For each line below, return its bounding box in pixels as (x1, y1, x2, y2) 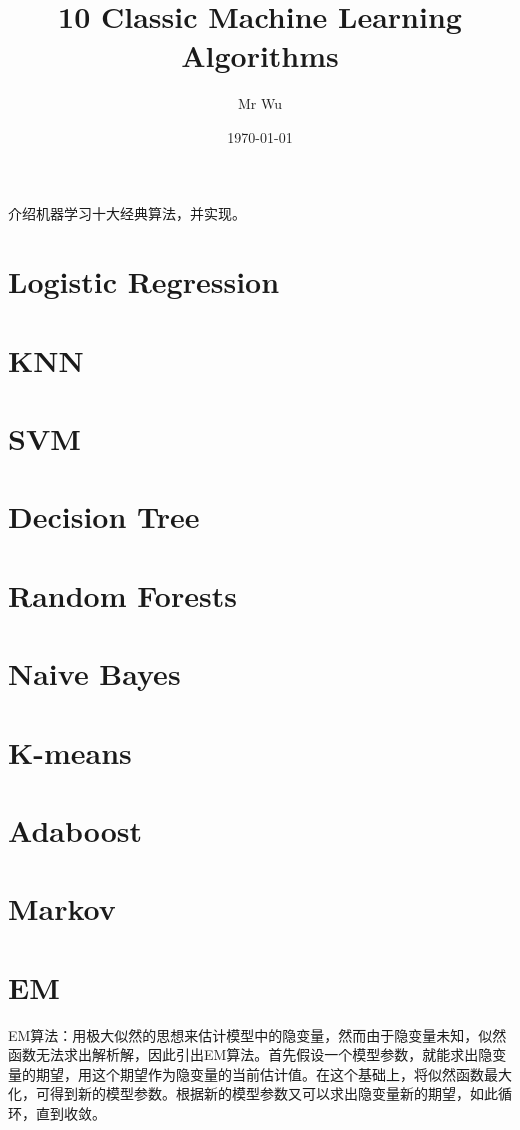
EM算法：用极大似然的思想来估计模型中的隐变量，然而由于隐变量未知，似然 (8, 1024, 507, 1045)
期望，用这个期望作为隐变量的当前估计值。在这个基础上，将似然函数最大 (35, 1063, 512, 1084)
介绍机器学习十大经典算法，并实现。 (8, 202, 246, 223)
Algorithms (181, 35, 339, 76)
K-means (8, 731, 132, 772)
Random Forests (8, 574, 237, 615)
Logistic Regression (8, 261, 280, 302)
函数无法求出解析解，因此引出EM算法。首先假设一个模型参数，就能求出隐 (8, 1044, 493, 1065)
